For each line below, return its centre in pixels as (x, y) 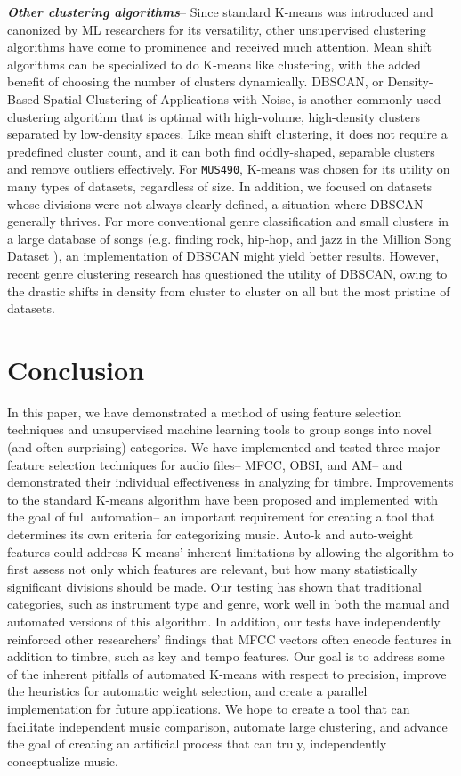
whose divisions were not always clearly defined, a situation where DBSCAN (215, 203)
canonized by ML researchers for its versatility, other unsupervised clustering (217, 29)
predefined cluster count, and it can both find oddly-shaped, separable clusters (221, 151)
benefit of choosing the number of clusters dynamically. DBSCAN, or (195, 81)
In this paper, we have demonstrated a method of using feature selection (205, 412)
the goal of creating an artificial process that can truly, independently (197, 744)
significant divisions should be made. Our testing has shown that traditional (214, 586)
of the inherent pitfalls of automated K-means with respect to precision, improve (227, 673)
